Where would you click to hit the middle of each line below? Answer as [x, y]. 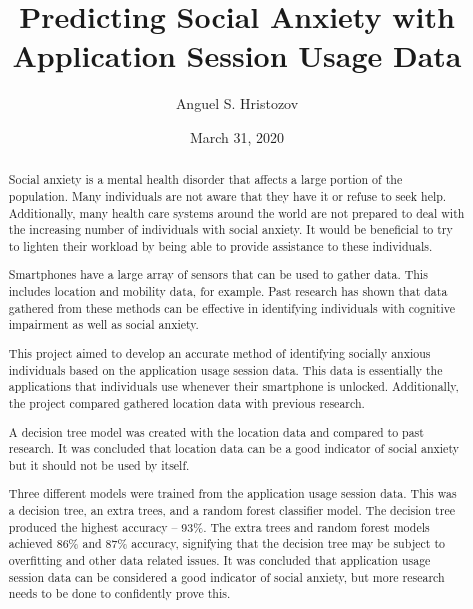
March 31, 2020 [237, 136]
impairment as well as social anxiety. [103, 324]
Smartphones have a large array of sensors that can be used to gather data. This [218, 274]
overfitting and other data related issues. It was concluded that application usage [219, 559]
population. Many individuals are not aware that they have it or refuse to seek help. [227, 195]
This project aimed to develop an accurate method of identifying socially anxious [219, 352]
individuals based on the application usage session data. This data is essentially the [225, 369]
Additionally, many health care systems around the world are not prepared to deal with [236, 212]
